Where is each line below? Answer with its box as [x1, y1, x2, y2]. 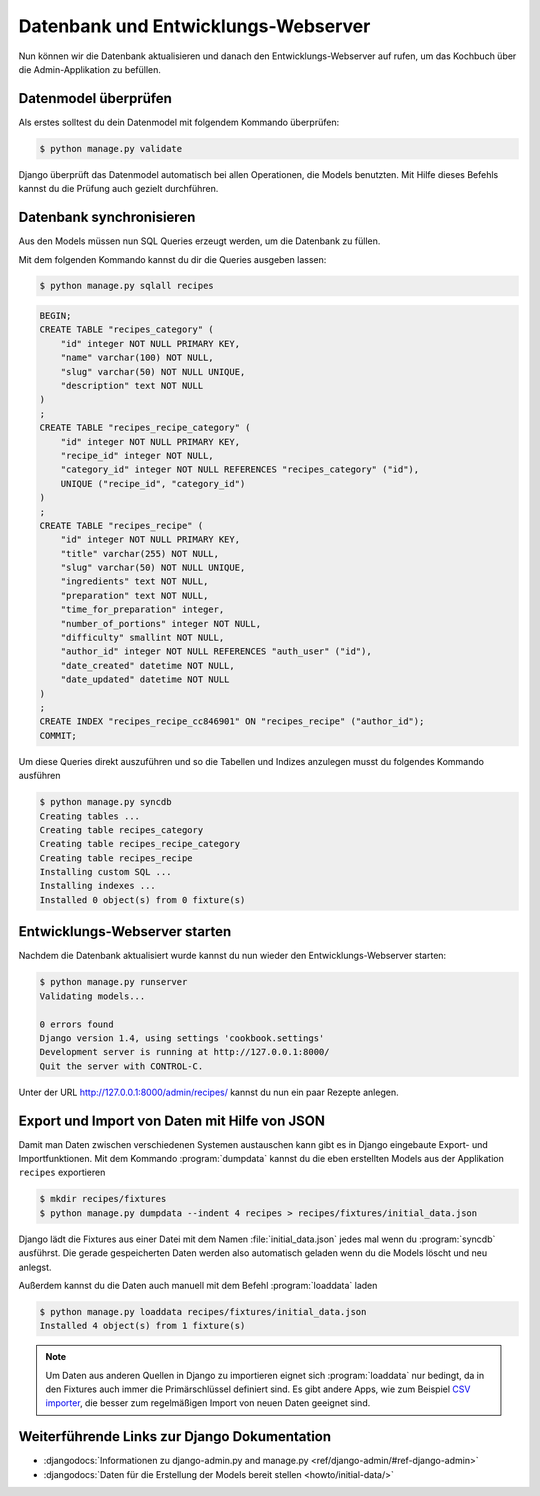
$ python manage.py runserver [39, 976, 188, 988]
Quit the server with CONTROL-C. [39, 1060, 204, 1072]
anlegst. [18, 1261, 52, 1273]
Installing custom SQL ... [39, 866, 172, 878]
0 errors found [39, 1018, 114, 1030]
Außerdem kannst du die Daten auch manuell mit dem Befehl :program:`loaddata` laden [18, 1279, 378, 1291]
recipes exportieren [18, 1166, 106, 1179]
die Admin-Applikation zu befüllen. [18, 63, 162, 75]
